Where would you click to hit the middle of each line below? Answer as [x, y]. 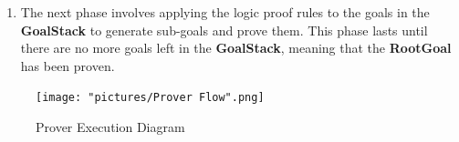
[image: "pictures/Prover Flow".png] [150, 98]
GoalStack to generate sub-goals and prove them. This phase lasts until [224, 30]
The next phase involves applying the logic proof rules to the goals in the [225, 12]
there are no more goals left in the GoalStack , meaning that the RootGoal [236, 48]
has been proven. [68, 65]
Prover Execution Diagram [110, 127]
